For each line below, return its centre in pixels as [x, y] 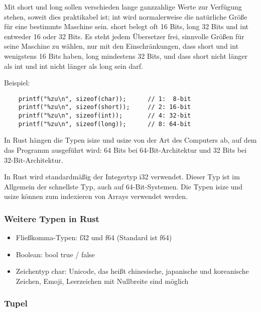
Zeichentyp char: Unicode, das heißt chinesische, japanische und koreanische [132, 271]
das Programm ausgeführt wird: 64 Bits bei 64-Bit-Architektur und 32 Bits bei [125, 149]
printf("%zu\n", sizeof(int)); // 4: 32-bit [105, 116]
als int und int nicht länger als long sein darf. [74, 66]
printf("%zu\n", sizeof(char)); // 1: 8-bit [105, 99]
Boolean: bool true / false [55, 254]
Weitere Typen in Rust [52, 218]
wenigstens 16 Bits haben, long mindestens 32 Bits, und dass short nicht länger [126, 56]
